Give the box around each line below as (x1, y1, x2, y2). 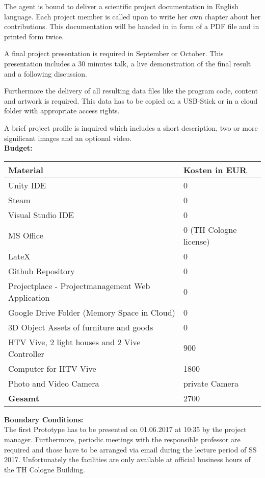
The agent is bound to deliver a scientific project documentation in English (4, 1, 238, 11)
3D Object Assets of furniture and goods (8, 321, 153, 333)
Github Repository (8, 265, 75, 277)
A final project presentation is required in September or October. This (4, 48, 224, 59)
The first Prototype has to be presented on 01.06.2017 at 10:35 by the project (4, 424, 247, 435)
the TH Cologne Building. (4, 464, 85, 474)
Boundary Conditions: (4, 414, 84, 424)
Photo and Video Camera (8, 377, 99, 389)
